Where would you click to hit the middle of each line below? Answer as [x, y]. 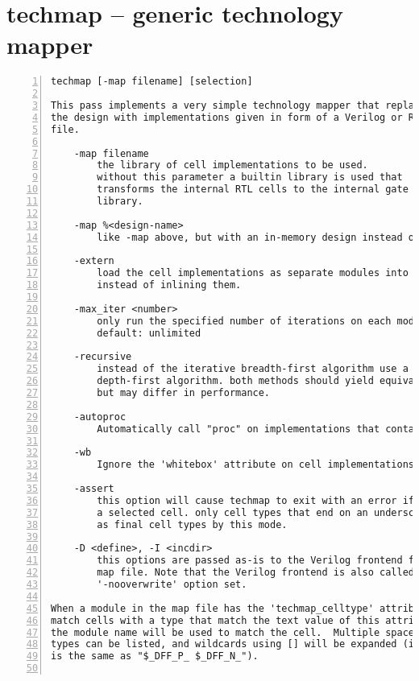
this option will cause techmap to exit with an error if [256, 500]
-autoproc [100, 417]
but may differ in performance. [184, 393]
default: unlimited [149, 333]
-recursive [103, 357]
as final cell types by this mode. [192, 524]
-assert [94, 489]
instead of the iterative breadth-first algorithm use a [253, 369]
